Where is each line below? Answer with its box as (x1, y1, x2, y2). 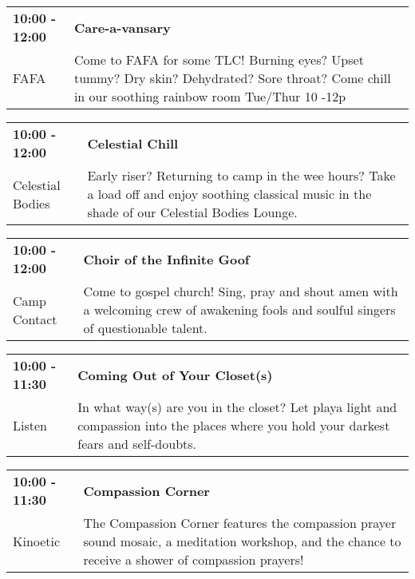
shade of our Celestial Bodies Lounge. (87, 203, 298, 221)
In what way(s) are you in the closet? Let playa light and (77, 398, 397, 416)
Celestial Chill (87, 133, 179, 153)
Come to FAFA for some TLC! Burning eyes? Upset (73, 50, 364, 69)
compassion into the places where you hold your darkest (77, 416, 390, 434)
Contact (13, 309, 57, 328)
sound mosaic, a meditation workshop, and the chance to (83, 532, 401, 550)
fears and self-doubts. (77, 434, 197, 453)
